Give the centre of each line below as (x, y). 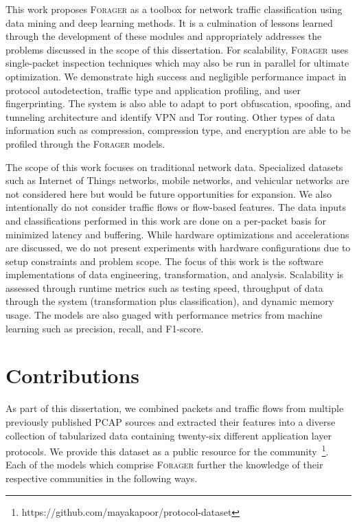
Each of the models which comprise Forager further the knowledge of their (164, 465)
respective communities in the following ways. (102, 478)
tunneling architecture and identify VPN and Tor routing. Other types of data (171, 116)
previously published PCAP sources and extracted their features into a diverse (171, 421)
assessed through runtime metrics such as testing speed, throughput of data (164, 287)
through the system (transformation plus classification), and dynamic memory (170, 301)
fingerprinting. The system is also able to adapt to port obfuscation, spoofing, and (178, 103)
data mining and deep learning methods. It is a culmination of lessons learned (169, 22)
